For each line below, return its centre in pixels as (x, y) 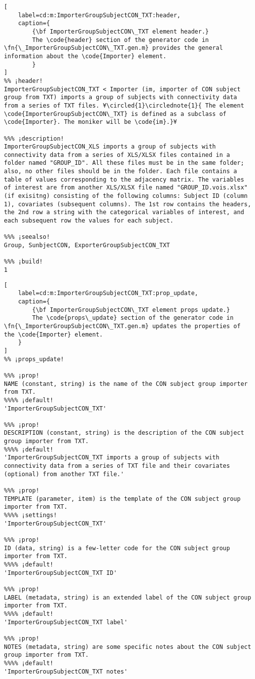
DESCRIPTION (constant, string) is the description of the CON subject (124, 433)
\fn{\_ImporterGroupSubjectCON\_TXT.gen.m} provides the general (113, 48)
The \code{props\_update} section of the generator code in (133, 318)
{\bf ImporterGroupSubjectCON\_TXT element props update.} (131, 310)
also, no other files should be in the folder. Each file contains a (121, 171)
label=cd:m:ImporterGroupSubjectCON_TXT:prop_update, (108, 293)
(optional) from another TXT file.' (64, 474)
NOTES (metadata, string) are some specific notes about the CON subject (128, 647)
